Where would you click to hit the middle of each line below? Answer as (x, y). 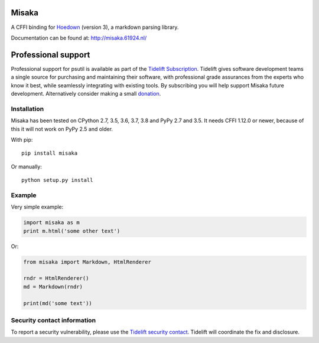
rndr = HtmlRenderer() (56, 278)
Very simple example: (37, 207)
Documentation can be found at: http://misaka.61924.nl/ (79, 38)
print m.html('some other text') (72, 231)
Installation (27, 109)
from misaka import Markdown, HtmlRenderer (87, 262)
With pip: (22, 139)
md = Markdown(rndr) (53, 287)
